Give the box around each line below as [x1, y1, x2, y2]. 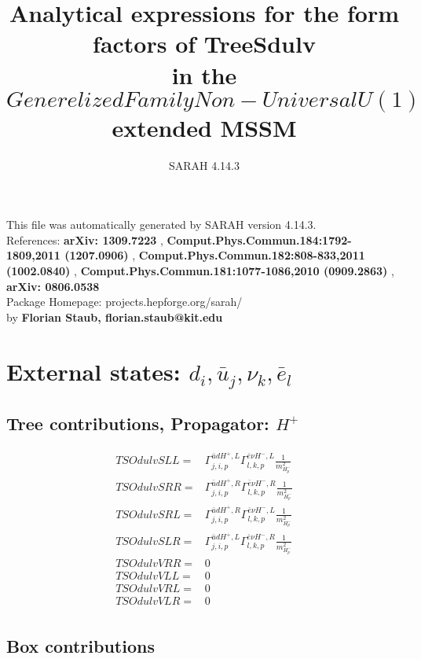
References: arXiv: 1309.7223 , [6, 231, 163, 248]
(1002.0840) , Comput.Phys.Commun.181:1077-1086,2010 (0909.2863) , [6, 263, 394, 279]
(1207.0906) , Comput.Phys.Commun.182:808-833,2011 [64, 247, 365, 263]
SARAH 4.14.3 [168, 156, 240, 173]
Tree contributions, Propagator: [6, 410, 269, 435]
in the [171, 58, 237, 90]
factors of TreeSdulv [93, 28, 316, 60]
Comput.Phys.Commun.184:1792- [167, 231, 352, 248]
